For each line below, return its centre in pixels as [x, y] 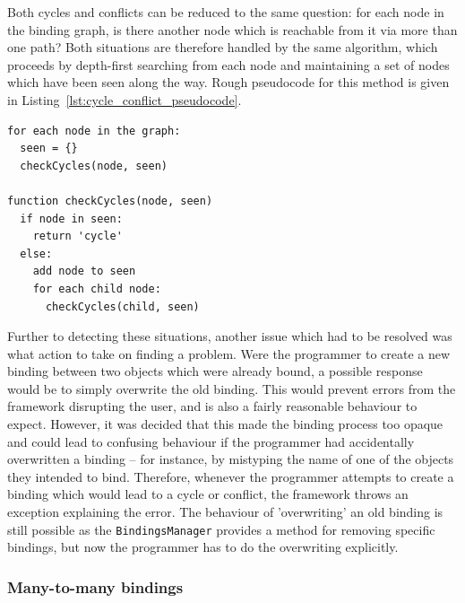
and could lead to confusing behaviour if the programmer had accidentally [211, 441]
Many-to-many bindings [95, 586]
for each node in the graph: [94, 131]
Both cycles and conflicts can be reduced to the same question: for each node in [226, 12]
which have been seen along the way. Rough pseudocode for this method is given [228, 82]
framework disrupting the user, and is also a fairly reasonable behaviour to [212, 406]
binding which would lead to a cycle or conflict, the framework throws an [208, 494]
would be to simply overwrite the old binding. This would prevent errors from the [232, 388]
